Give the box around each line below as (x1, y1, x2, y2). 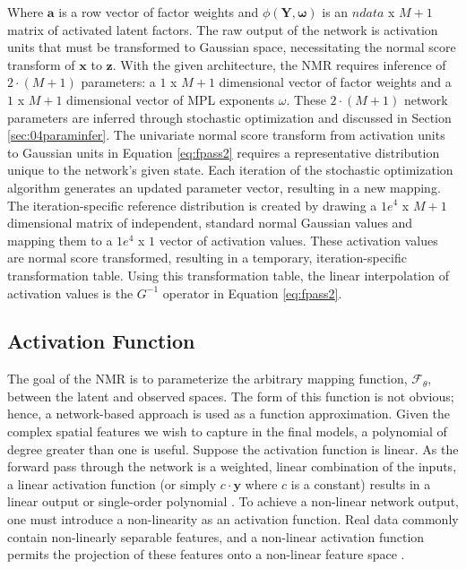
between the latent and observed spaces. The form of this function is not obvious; (7, 386, 454, 405)
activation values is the (7, 283, 134, 302)
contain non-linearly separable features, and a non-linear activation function (7, 527, 425, 546)
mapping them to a (7, 230, 113, 249)
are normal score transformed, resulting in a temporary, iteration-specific (7, 248, 407, 267)
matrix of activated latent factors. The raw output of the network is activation (7, 20, 438, 39)
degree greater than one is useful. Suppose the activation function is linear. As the (7, 439, 459, 458)
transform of (7, 55, 75, 73)
